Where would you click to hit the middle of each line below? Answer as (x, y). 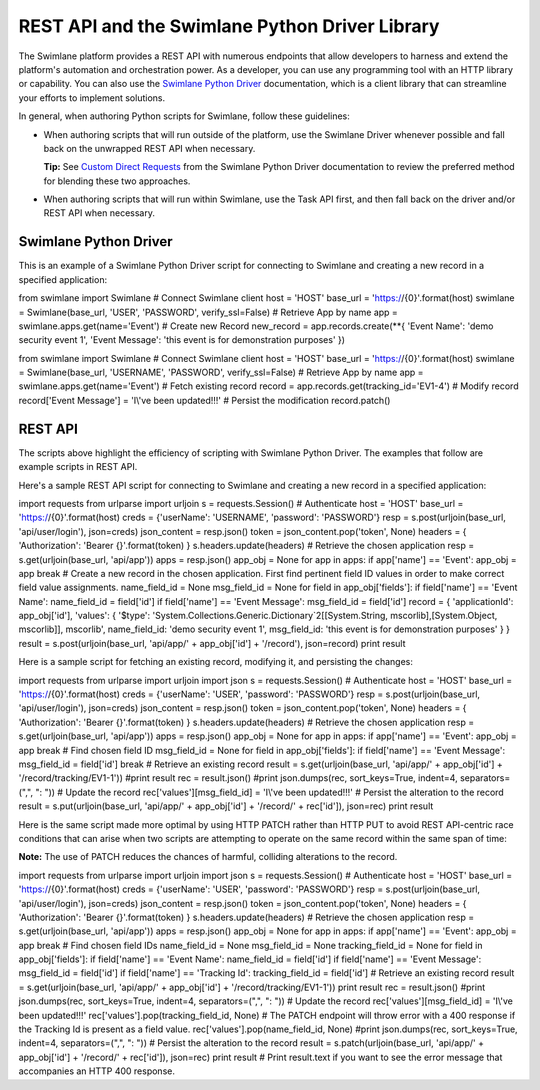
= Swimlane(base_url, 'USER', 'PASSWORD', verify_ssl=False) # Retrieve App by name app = (208, 312)
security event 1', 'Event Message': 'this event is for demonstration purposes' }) (181, 340)
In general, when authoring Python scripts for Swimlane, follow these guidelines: (184, 116)
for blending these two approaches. (117, 181)
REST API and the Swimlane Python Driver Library (229, 26)
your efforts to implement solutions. (91, 97)
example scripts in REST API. (78, 467)
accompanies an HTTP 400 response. (96, 1071)
